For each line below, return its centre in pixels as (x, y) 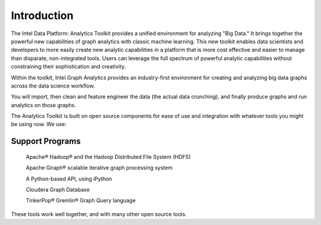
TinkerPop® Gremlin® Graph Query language (81, 201)
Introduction (42, 15)
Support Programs (46, 141)
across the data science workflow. (53, 86)
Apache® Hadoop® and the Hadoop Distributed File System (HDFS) (108, 157)
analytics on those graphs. (44, 105)
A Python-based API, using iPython (69, 179)
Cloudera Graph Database (58, 190)
